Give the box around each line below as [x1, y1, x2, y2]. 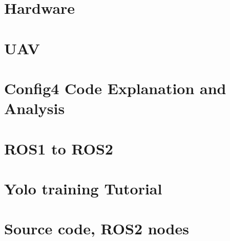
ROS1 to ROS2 [4, 138, 113, 159]
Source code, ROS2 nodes [4, 218, 189, 239]
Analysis [4, 98, 65, 119]
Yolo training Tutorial [4, 178, 162, 199]
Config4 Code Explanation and [4, 77, 226, 98]
